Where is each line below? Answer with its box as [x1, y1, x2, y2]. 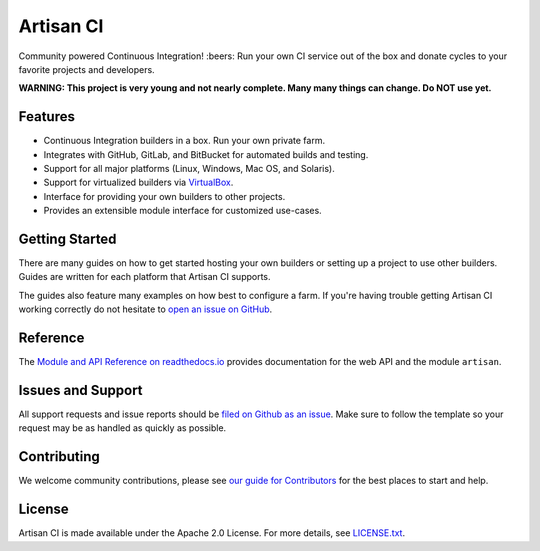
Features [18, 108, 75, 125]
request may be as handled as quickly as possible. [18, 422, 227, 434]
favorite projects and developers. [18, 63, 155, 75]
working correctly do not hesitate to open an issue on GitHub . [18, 303, 273, 315]
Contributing [18, 448, 100, 465]
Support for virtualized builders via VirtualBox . [43, 176, 234, 189]
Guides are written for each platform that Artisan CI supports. [18, 271, 271, 283]
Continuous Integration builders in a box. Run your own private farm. [43, 135, 325, 147]
